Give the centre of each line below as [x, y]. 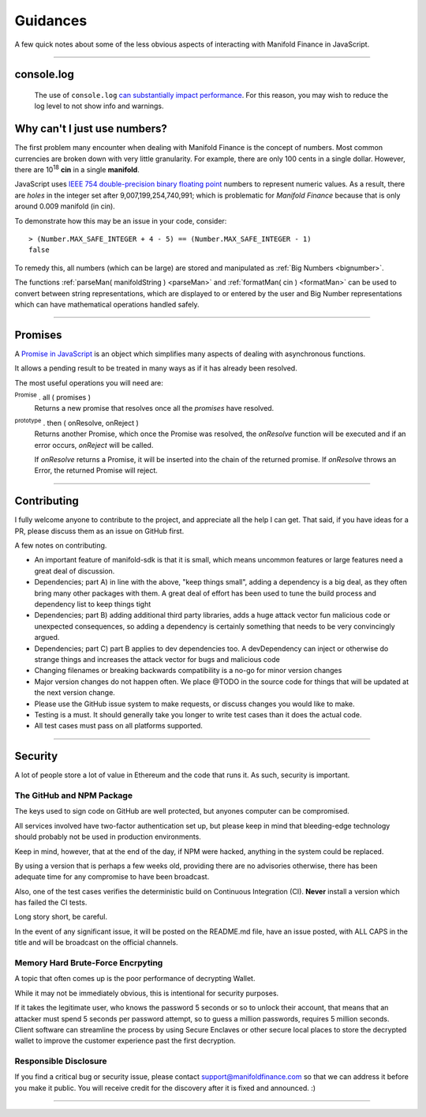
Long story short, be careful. [61, 917]
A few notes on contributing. [61, 546]
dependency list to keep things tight [93, 604]
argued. [47, 637]
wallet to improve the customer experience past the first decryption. [125, 1041]
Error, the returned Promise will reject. [96, 471]
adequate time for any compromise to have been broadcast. [112, 877]
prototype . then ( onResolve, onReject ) [77, 422]
